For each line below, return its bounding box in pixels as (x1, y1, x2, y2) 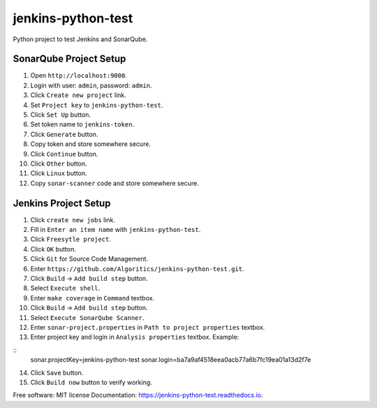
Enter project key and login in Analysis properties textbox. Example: (30, 333, 239, 342)
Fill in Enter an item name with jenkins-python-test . (30, 226, 201, 234)
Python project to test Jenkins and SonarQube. (13, 35, 148, 43)
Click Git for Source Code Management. (30, 255, 149, 263)
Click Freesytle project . (30, 235, 111, 244)
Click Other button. (30, 159, 87, 168)
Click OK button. (30, 245, 77, 253)
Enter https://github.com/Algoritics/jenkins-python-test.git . (30, 264, 244, 272)
